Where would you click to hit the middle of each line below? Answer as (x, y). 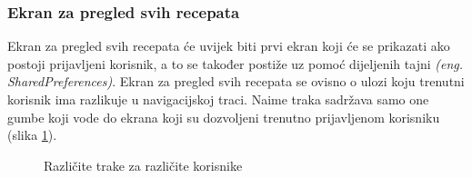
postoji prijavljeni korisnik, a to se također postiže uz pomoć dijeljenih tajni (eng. (236, 63)
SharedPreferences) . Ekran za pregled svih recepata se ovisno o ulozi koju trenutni (236, 81)
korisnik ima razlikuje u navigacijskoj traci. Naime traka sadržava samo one (218, 99)
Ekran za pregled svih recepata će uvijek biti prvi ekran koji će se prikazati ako (229, 46)
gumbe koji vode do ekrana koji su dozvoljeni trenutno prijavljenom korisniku (224, 117)
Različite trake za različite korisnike (143, 165)
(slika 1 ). (32, 135)
